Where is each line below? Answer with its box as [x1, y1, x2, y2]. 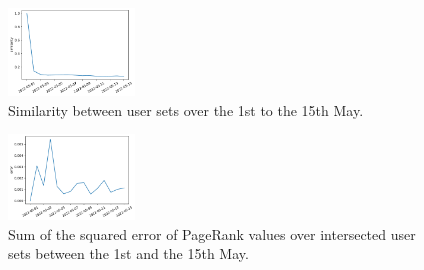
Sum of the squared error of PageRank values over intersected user [8, 223, 416, 244]
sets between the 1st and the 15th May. [8, 243, 249, 264]
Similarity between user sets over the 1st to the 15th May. [8, 99, 364, 120]
